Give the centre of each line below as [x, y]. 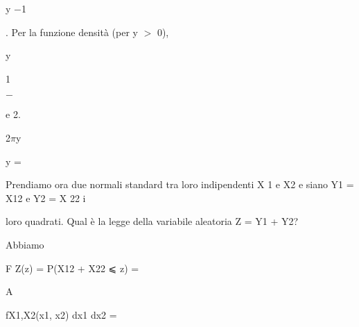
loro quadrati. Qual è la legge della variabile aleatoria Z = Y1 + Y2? [152, 221]
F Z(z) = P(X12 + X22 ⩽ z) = [72, 268]
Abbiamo [25, 244]
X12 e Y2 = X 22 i [46, 198]
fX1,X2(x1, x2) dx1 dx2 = [61, 314]
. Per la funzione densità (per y [72, 32]
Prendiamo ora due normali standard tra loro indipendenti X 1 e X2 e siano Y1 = [180, 184]
